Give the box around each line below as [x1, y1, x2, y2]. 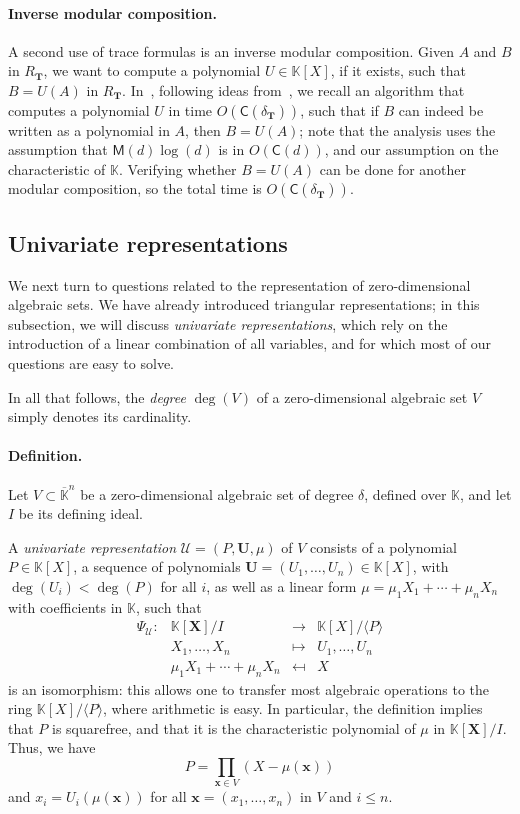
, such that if [300, 99, 379, 120]
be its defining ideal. [18, 503, 143, 524]
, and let [460, 483, 512, 504]
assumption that [8, 139, 108, 160]
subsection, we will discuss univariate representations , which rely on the [8, 313, 448, 334]
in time [168, 99, 213, 120]
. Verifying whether [119, 158, 237, 179]
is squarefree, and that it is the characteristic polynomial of [52, 717, 416, 738]
